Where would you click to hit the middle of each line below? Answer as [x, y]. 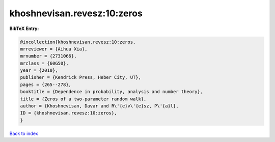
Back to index [24, 133]
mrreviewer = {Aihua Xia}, [54, 49]
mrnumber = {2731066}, [48, 56]
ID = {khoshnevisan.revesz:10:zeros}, [68, 113]
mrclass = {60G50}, [44, 63]
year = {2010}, [39, 70]
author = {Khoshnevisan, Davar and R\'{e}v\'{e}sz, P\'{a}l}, [99, 106]
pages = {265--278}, [46, 84]
